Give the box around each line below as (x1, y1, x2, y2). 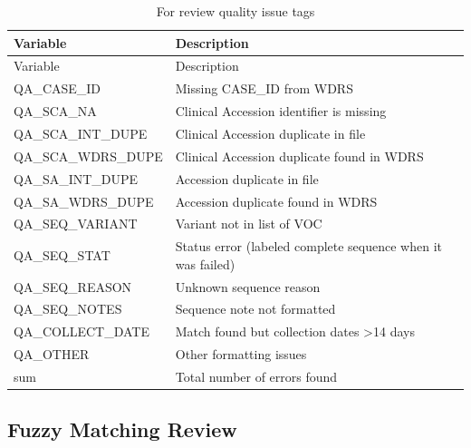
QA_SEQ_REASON (14, 277, 132, 296)
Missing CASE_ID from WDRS (175, 79, 353, 98)
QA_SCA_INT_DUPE (14, 123, 148, 142)
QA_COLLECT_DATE (14, 322, 149, 341)
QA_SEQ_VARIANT (14, 214, 138, 233)
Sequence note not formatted (175, 299, 336, 318)
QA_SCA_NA (14, 102, 97, 121)
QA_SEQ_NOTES (14, 299, 122, 318)
